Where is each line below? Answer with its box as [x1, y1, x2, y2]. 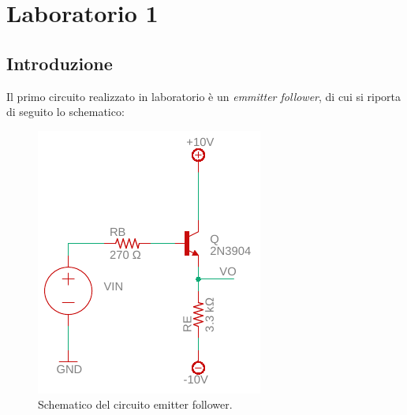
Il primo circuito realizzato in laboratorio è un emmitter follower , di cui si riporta [6, 88, 401, 104]
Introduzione [6, 50, 113, 75]
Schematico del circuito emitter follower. [38, 396, 233, 413]
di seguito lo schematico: [6, 103, 125, 120]
